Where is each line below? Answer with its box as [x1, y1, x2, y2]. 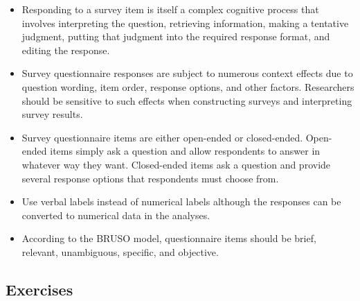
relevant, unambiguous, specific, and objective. [21, 244, 219, 259]
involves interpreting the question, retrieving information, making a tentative [21, 15, 349, 30]
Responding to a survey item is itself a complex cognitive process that [21, 2, 319, 16]
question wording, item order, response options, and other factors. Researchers [21, 79, 354, 94]
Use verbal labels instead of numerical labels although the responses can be [21, 194, 341, 209]
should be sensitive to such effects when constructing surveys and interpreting [21, 93, 352, 108]
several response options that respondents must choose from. [21, 171, 279, 185]
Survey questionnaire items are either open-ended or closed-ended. [21, 130, 303, 144]
